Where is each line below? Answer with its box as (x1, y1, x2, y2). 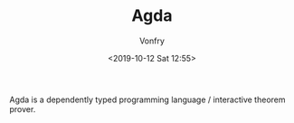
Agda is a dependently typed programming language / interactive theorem (9, 94, 286, 105)
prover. (9, 103, 36, 114)
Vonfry (138, 35, 166, 46)
